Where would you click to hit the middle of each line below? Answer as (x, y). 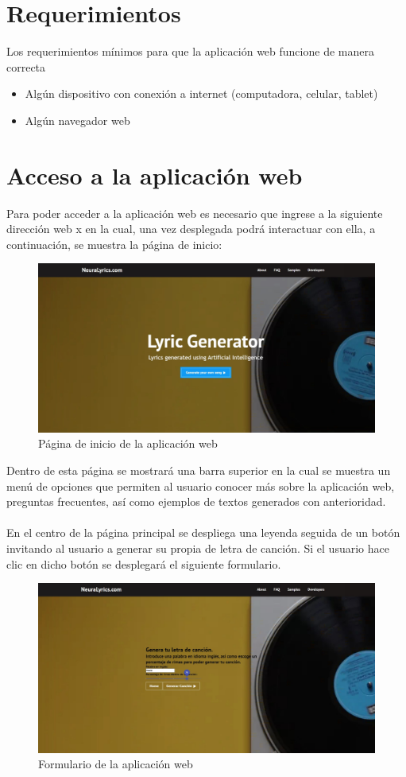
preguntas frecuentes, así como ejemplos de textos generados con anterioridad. (196, 501)
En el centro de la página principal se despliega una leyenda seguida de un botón (203, 532)
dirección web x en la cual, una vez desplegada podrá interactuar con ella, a (191, 229)
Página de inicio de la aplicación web (128, 443)
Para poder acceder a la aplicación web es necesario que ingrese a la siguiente (195, 213)
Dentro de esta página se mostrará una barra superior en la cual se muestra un (199, 470)
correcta (26, 66)
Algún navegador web (77, 120)
